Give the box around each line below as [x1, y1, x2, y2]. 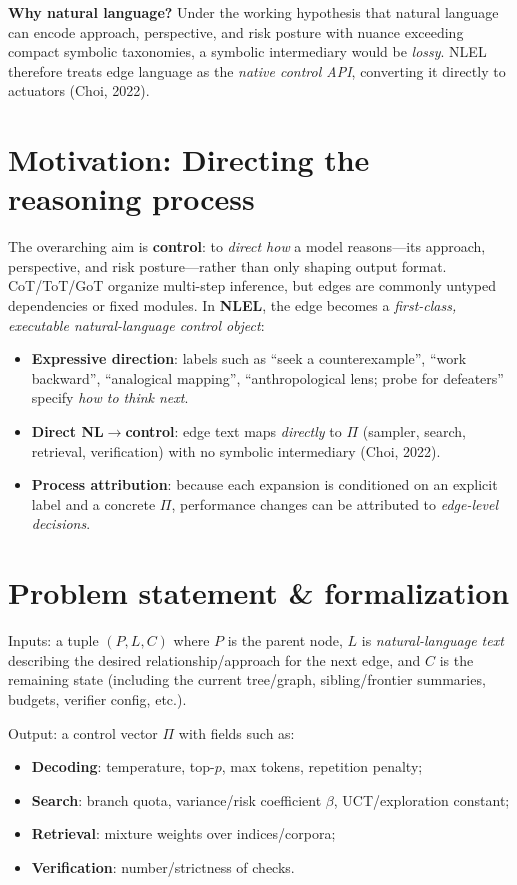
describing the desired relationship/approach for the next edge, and [8, 649, 421, 670]
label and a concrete [31, 493, 156, 514]
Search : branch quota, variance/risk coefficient [31, 789, 322, 810]
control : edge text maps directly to [125, 421, 342, 442]
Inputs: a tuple [8, 630, 99, 651]
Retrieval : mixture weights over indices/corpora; [31, 823, 336, 844]
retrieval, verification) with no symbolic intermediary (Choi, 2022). [31, 440, 441, 461]
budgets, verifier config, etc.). [8, 688, 187, 709]
